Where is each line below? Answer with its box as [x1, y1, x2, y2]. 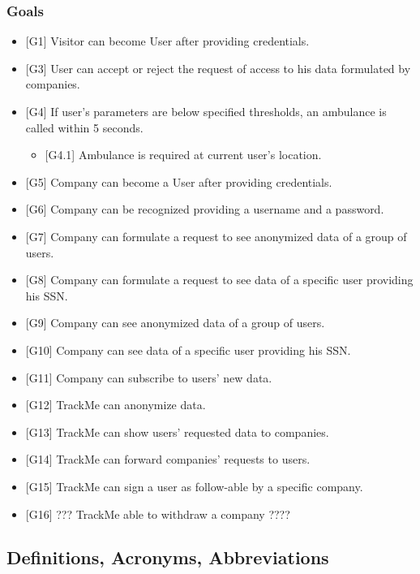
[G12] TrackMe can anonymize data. [25, 396, 206, 413]
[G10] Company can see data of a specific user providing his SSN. [25, 341, 351, 358]
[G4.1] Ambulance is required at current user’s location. [45, 146, 322, 163]
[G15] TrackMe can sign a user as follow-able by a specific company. [25, 477, 363, 494]
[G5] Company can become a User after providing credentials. [25, 173, 332, 190]
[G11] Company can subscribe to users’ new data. [25, 369, 272, 386]
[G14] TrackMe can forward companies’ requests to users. [25, 451, 311, 468]
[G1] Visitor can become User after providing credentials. [25, 32, 310, 50]
